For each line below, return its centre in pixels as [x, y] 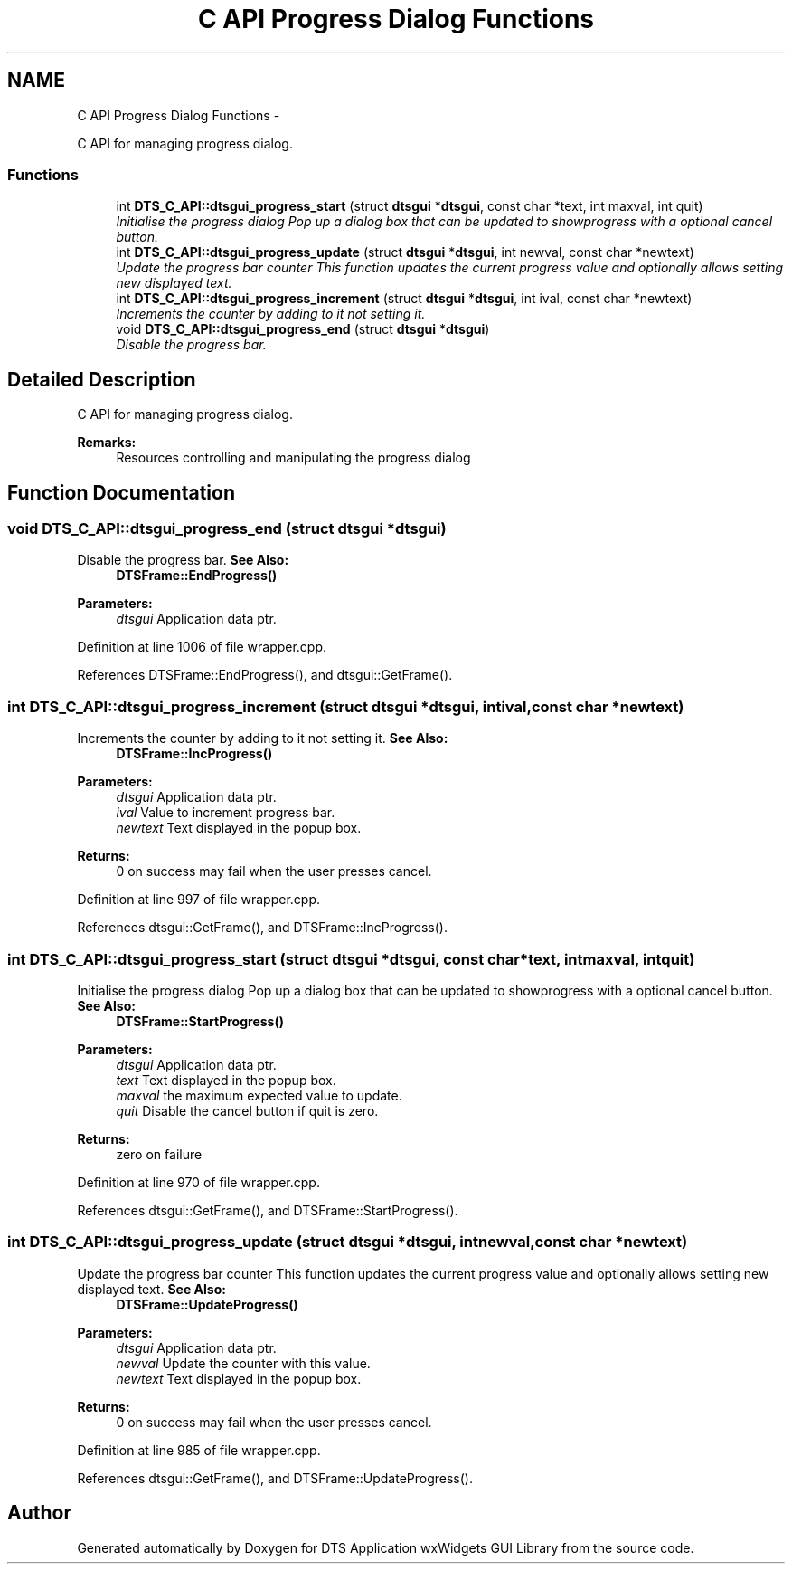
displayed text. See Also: [151, 1289]
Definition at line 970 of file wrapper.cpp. [198, 1182]
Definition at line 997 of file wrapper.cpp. [199, 900]
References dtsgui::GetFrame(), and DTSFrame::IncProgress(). [263, 928]
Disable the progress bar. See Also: [183, 560]
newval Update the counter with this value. [243, 1363]
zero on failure [159, 1154]
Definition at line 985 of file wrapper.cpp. [199, 1450]
